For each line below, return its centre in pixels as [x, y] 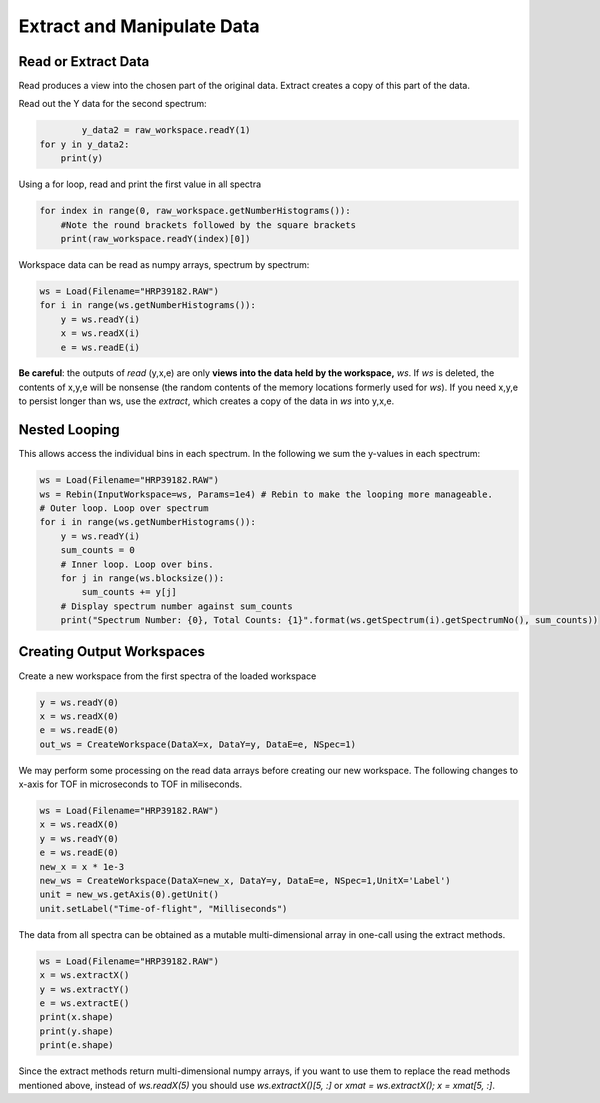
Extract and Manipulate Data [139, 26]
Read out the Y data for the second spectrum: [112, 104]
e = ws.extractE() [84, 1003]
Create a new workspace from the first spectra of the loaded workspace [167, 676]
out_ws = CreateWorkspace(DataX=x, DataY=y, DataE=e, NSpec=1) [198, 744]
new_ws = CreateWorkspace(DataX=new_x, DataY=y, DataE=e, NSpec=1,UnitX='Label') [245, 881]
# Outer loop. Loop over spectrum [124, 508]
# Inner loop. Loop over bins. [137, 564]
